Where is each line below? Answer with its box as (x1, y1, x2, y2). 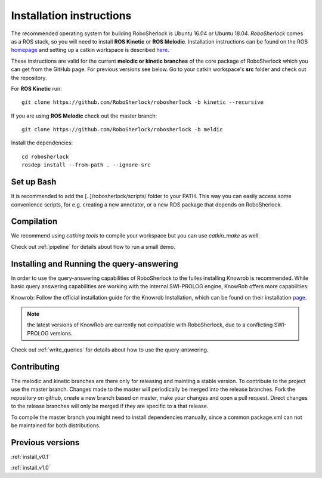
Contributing (11, 362, 60, 372)
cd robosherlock (21, 153, 69, 160)
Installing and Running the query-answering (11, 258, 179, 269)
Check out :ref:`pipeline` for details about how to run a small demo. (11, 243, 175, 250)
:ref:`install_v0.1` (11, 453, 50, 460)
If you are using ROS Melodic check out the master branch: (11, 112, 157, 119)
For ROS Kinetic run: (11, 85, 62, 92)
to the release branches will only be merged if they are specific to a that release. (11, 403, 209, 410)
